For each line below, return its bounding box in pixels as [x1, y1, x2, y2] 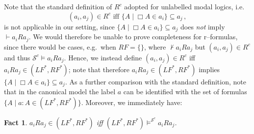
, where [144, 41, 166, 52]
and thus [4, 52, 30, 62]
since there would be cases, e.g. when [4, 41, 116, 52]
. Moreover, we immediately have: [81, 97, 182, 107]
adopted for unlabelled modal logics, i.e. [124, 1, 245, 11]
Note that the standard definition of [4, 1, 112, 11]
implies [199, 64, 220, 74]
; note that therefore [68, 64, 129, 74]
